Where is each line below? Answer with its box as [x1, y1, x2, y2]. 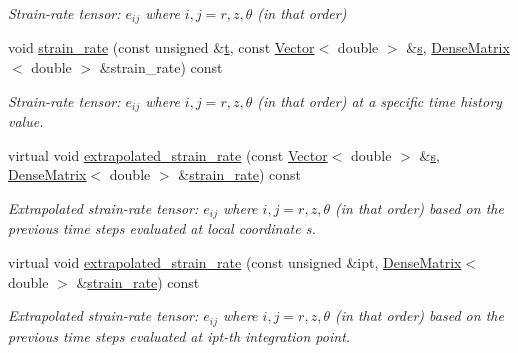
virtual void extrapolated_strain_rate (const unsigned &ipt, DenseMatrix [8, 251, 462, 272]
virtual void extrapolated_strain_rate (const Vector [8, 144, 328, 165]
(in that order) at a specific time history [257, 90, 502, 111]
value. [8, 111, 44, 132]
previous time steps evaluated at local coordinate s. [8, 218, 316, 239]
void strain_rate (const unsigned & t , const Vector [8, 37, 315, 58]
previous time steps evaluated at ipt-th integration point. [8, 325, 351, 346]
